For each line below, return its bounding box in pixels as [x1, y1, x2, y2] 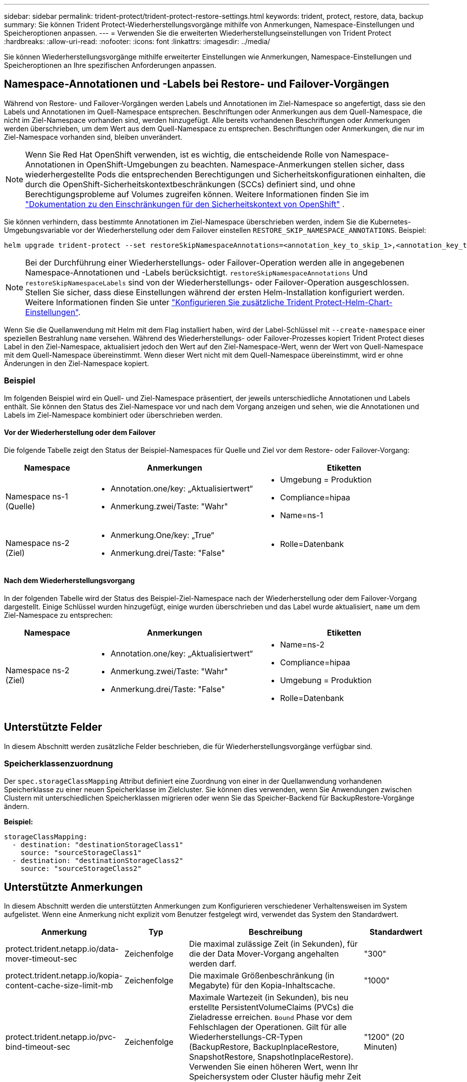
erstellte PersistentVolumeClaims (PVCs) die [189, 1002, 354, 1013]
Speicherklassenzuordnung [4, 758, 113, 769]
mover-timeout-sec [5, 954, 77, 964]
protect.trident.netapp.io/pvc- [5, 1032, 116, 1042]
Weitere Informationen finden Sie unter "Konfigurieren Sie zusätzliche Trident [25, 297, 313, 307]
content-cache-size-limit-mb [5, 980, 113, 991]
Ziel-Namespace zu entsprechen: [4, 611, 113, 620]
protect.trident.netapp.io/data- [5, 944, 119, 954]
